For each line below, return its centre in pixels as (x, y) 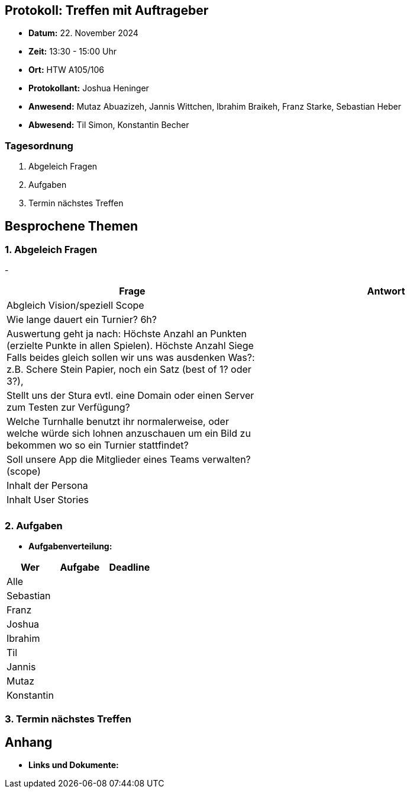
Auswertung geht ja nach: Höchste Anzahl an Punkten (127, 334)
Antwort (386, 291)
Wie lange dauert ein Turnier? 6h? (82, 320)
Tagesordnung (39, 146)
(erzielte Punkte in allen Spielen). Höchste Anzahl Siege (130, 346)
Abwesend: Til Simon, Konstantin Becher (109, 125)
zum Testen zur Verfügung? (68, 407)
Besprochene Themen (72, 226)
